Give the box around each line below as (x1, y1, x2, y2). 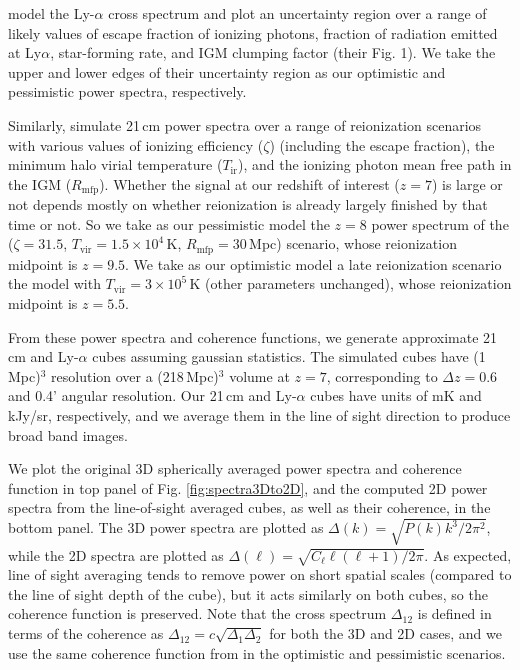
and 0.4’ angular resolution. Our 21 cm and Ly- (8, 385, 297, 406)
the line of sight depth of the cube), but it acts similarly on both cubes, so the (8, 583, 488, 604)
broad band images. (8, 424, 128, 445)
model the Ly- (8, 3, 95, 23)
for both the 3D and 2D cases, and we (269, 623, 502, 644)
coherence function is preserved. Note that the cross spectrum (8, 603, 387, 624)
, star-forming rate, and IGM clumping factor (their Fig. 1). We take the (50, 42, 496, 63)
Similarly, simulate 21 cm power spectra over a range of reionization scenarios (8, 114, 482, 135)
